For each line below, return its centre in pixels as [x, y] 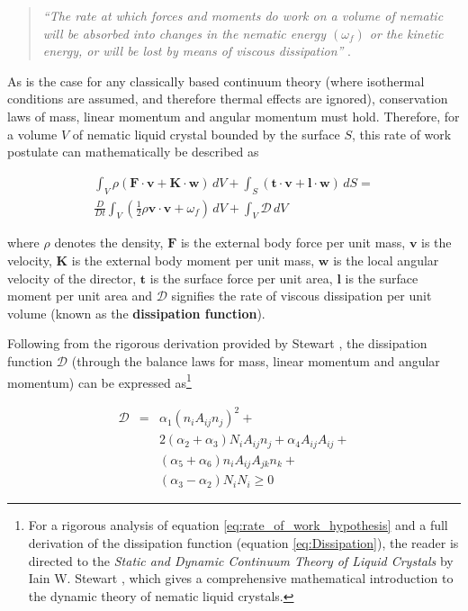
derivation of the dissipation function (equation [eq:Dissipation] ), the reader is [243, 542]
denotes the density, [109, 243]
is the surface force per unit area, [241, 278]
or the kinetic [406, 33]
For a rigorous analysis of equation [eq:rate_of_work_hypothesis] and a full [238, 525]
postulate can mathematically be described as [133, 152]
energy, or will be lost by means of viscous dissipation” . [197, 51]
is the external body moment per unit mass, [193, 260]
